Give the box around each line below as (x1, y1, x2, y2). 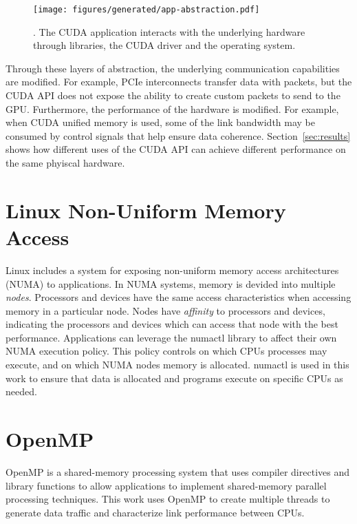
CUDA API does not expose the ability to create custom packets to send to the (6, 88, 340, 103)
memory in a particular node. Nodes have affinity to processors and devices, (6, 303, 325, 317)
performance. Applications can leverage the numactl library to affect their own (6, 330, 337, 344)
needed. (6, 384, 37, 399)
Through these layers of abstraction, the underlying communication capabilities (6, 61, 340, 75)
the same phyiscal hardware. (6, 156, 125, 169)
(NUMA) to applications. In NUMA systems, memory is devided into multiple (6, 276, 336, 291)
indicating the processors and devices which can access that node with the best (6, 317, 338, 331)
